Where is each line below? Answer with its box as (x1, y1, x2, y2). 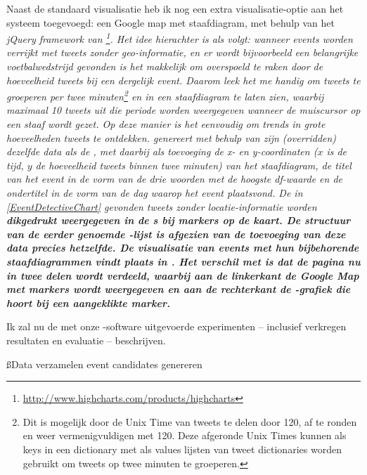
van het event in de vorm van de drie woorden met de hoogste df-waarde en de (6, 171, 343, 186)
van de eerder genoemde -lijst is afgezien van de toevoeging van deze (6, 226, 346, 241)
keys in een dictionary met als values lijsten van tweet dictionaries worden (22, 441, 342, 456)
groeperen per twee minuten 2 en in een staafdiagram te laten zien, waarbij (6, 87, 324, 103)
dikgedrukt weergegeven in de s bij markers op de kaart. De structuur (6, 213, 351, 228)
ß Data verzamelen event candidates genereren (6, 356, 202, 371)
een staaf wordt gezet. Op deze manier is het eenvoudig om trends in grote (6, 117, 326, 131)
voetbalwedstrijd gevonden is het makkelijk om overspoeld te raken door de (6, 59, 323, 74)
